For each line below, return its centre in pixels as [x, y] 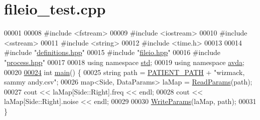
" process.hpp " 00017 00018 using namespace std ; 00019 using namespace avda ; [124, 62]
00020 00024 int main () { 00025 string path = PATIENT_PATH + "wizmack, [124, 72]
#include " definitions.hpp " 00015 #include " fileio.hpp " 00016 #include [112, 52]
